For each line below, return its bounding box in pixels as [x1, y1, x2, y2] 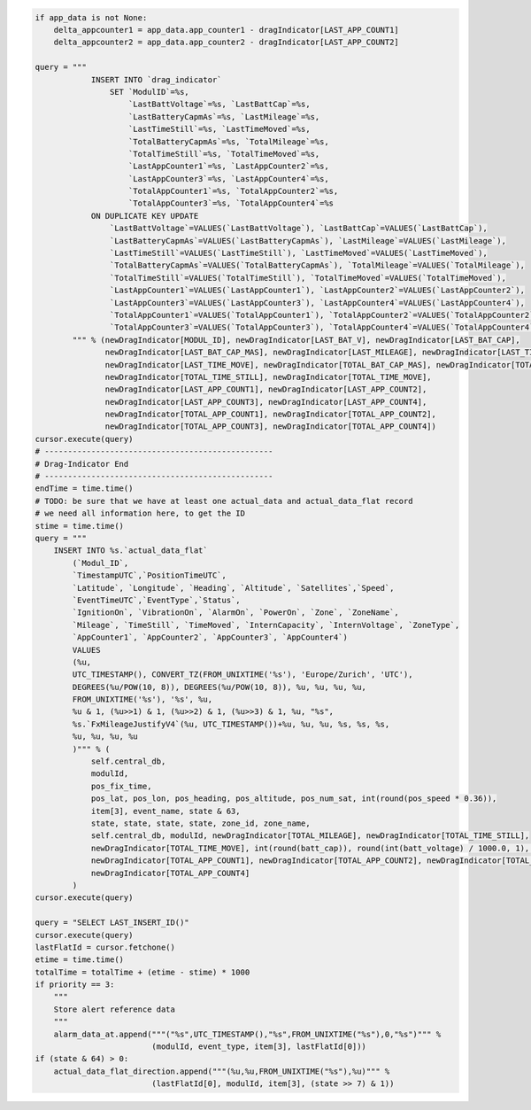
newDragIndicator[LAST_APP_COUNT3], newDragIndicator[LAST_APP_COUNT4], [104, 397, 427, 407]
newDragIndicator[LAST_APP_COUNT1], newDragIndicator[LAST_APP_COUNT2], [104, 384, 427, 394]
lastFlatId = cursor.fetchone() [35, 942, 176, 952]
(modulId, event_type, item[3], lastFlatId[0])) [151, 1042, 367, 1052]
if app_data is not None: [35, 12, 148, 22]
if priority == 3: [35, 980, 115, 990]
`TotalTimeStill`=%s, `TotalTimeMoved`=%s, [128, 149, 320, 159]
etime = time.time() [35, 955, 124, 965]
